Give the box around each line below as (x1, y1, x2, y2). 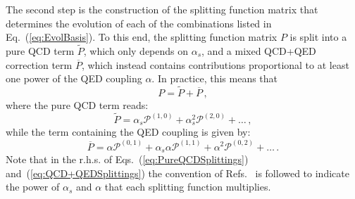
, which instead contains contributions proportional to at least (81, 57, 349, 72)
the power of (6, 179, 60, 194)
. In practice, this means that (151, 71, 278, 86)
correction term (6, 57, 73, 72)
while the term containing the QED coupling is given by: (6, 124, 251, 139)
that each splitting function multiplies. (104, 179, 271, 194)
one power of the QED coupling (6, 71, 142, 86)
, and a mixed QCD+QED (201, 44, 316, 58)
